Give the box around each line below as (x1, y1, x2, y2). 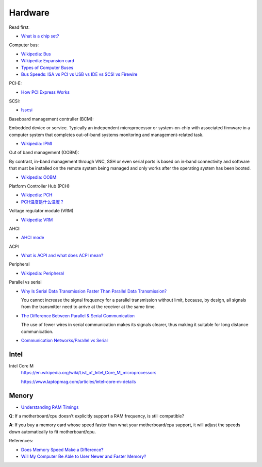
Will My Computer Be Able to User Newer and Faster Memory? (21, 453, 147, 459)
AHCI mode (21, 235, 45, 241)
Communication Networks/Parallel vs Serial (21, 338, 108, 343)
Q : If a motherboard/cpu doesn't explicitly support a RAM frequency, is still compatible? (9, 413, 184, 419)
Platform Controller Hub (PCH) (9, 183, 70, 189)
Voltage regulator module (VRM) (9, 208, 74, 214)
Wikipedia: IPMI (21, 141, 52, 147)
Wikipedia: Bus (21, 51, 51, 57)
